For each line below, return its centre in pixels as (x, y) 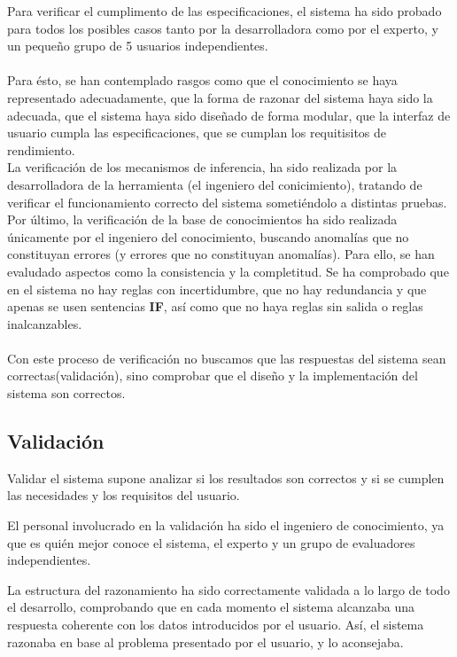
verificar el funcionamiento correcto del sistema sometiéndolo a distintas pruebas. (227, 202)
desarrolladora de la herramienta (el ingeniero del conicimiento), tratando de (215, 184)
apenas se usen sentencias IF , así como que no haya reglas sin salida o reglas (215, 306)
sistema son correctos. (66, 393)
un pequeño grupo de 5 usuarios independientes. (138, 46)
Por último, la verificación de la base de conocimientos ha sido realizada (202, 219)
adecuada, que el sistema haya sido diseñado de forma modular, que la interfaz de (229, 115)
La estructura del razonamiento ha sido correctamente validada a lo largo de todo (228, 589)
